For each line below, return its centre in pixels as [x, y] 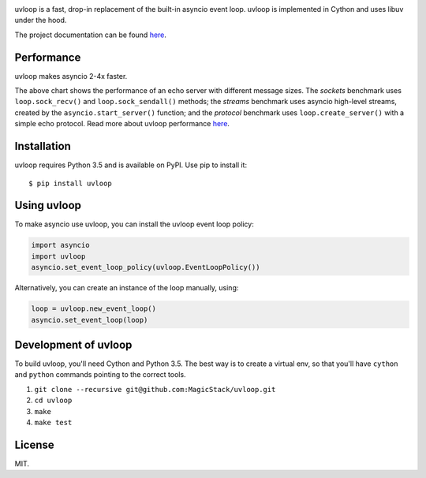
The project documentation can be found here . [91, 35]
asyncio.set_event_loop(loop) [90, 320]
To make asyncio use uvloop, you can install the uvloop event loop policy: [134, 224]
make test [53, 423]
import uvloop [58, 256]
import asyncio [60, 245]
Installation [43, 146]
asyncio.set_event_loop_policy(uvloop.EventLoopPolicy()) [146, 267]
